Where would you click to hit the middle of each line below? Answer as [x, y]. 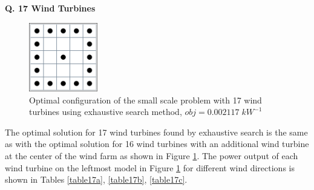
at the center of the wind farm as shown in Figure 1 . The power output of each [152, 155]
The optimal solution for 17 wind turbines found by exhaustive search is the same [156, 132]
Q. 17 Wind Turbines [50, 8]
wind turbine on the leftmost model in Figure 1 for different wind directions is [150, 167]
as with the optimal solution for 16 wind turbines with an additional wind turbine [157, 144]
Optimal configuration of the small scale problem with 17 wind [146, 100]
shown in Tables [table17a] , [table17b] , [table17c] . [96, 179]
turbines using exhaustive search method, [106, 112]
